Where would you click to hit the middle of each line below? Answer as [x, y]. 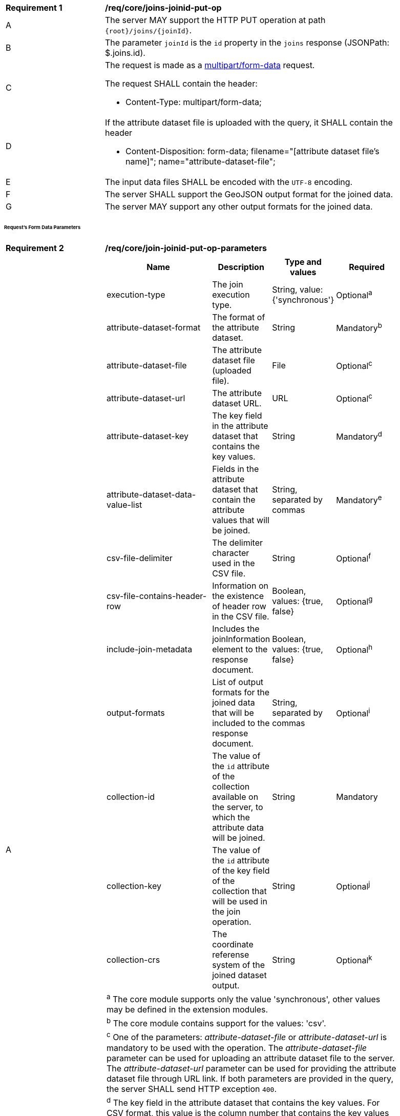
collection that [239, 891]
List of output [238, 682]
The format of [239, 317]
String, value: [298, 289]
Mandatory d [359, 436]
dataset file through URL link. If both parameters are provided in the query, [250, 1078]
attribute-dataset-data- [151, 494]
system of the [239, 965]
